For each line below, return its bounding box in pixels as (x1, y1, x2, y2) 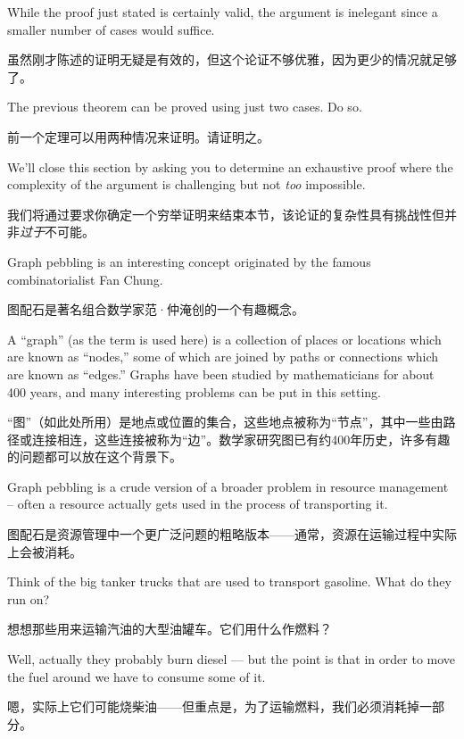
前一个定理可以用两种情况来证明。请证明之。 (7, 127, 269, 145)
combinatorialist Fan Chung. (7, 270, 163, 288)
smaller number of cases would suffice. (7, 20, 215, 38)
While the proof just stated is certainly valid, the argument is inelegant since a (7, 3, 438, 21)
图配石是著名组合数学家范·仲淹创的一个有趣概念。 (7, 300, 304, 319)
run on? (7, 589, 50, 608)
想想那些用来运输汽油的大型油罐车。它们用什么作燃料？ (7, 619, 332, 638)
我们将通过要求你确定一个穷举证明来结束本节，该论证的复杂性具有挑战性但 (7, 204, 444, 223)
